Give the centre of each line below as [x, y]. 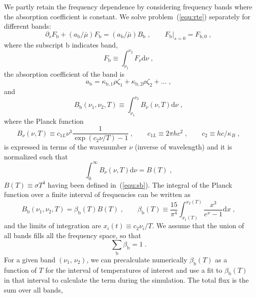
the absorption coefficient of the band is [64, 74]
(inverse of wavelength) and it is [183, 147]
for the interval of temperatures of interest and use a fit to [134, 270]
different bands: [28, 26]
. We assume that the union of [198, 225]
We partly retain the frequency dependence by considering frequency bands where [128, 6]
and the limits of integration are [53, 225]
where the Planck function [44, 121]
